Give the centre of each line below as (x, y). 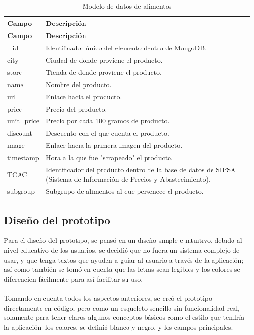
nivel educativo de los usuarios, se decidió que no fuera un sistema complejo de (122, 250)
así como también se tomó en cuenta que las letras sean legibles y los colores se (122, 269)
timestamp (23, 157)
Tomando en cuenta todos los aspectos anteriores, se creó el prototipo (108, 298)
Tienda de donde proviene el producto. (104, 72)
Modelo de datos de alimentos (127, 6)
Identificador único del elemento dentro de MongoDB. (127, 48)
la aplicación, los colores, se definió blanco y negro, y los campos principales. (118, 326)
